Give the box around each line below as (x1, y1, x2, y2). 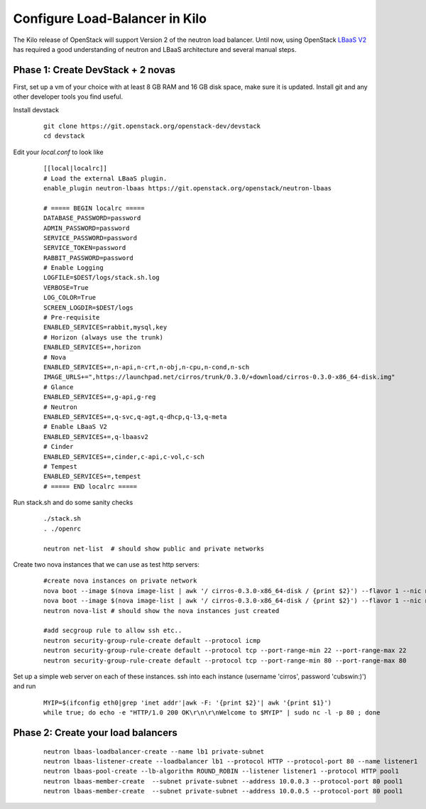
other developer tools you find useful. (13, 92, 124, 101)
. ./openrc (43, 524, 82, 533)
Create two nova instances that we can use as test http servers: (13, 560, 200, 569)
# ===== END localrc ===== (43, 482, 138, 490)
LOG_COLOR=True (43, 293, 97, 302)
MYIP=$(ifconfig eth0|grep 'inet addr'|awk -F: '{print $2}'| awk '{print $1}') (43, 698, 332, 707)
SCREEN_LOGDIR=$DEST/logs (43, 303, 134, 312)
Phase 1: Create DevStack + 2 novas (13, 64, 176, 76)
